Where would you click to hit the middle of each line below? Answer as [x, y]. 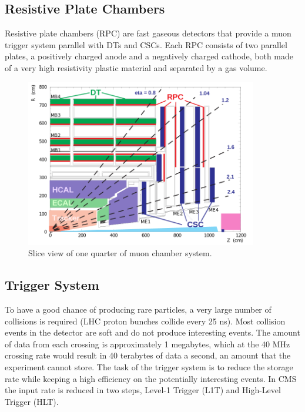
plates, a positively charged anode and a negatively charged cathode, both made [149, 56]
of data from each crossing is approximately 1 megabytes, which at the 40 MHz [148, 344]
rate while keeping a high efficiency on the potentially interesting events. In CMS [151, 378]
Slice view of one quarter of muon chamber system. [120, 253]
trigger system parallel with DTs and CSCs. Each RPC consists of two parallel [146, 44]
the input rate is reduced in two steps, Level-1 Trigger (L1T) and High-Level [143, 390]
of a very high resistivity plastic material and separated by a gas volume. [136, 67]
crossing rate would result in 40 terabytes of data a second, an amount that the [148, 355]
